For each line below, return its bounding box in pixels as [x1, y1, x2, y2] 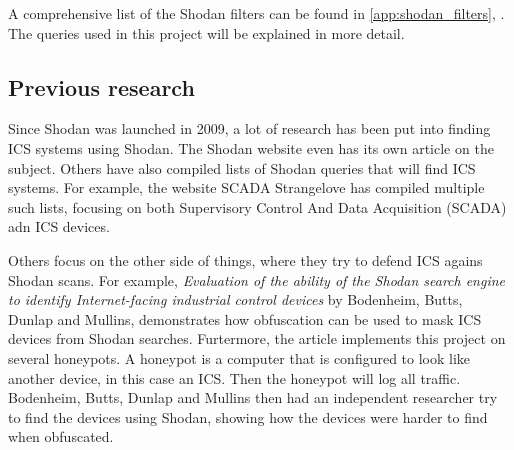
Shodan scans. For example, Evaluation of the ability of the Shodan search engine [8, 269, 506, 290]
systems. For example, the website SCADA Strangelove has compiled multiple [8, 177, 485, 198]
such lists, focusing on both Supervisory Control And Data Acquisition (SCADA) [8, 196, 507, 217]
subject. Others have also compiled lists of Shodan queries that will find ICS [8, 157, 476, 178]
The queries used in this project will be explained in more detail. [8, 22, 405, 43]
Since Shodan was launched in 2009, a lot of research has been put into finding [8, 118, 491, 139]
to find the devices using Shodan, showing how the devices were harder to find [8, 406, 488, 427]
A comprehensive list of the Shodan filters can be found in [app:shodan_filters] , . [8, 3, 505, 23]
